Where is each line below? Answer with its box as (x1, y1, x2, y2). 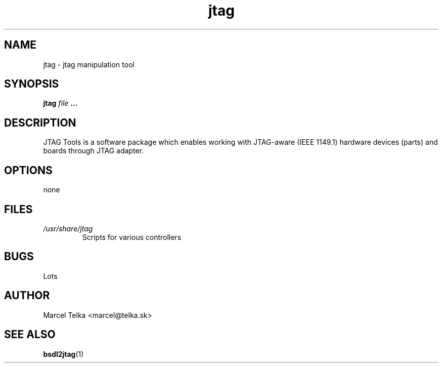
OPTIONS (4, 164, 53, 177)
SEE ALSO (4, 328, 56, 341)
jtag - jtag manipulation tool (43, 60, 135, 69)
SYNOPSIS (4, 77, 59, 91)
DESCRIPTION (4, 116, 76, 129)
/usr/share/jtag (43, 224, 93, 233)
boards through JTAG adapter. (43, 146, 144, 155)
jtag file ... (43, 99, 78, 108)
